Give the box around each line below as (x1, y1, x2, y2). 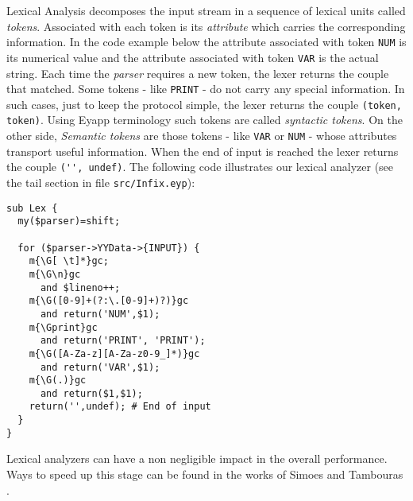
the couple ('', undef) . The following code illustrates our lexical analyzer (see (6, 158, 394, 175)
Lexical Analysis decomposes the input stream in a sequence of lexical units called (6, 2, 406, 18)
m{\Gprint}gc (29, 321, 98, 333)
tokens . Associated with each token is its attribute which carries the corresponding (6, 17, 406, 34)
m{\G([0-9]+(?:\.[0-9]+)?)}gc (29, 295, 189, 307)
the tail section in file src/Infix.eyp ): (6, 173, 195, 190)
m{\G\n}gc (29, 268, 81, 280)
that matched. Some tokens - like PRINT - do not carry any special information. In (6, 80, 405, 97)
